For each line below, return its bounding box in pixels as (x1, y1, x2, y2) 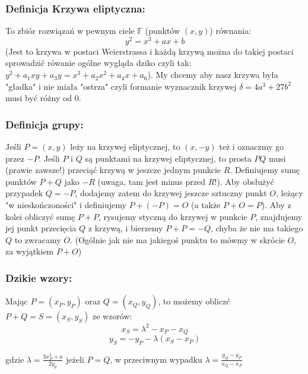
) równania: (209, 24, 252, 37)
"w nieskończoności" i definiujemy (5, 199, 126, 211)
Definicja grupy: (5, 117, 84, 131)
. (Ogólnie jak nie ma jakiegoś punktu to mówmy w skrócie (69, 233, 285, 246)
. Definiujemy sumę (230, 164, 300, 176)
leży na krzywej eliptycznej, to (70, 140, 180, 153)
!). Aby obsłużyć (214, 175, 274, 187)
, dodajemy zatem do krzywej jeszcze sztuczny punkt (75, 187, 267, 199)
